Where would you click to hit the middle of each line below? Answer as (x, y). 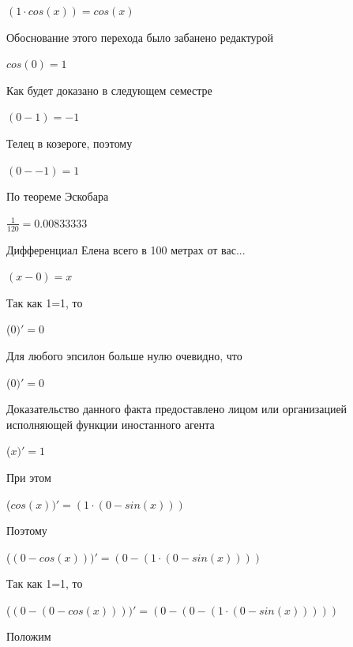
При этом (29, 477)
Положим (29, 636)
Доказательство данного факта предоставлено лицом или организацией (177, 409)
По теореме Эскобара (58, 196)
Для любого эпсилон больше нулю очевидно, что (124, 355)
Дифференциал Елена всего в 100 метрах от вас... (126, 249)
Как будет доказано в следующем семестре (109, 90)
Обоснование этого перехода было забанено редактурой (140, 37)
